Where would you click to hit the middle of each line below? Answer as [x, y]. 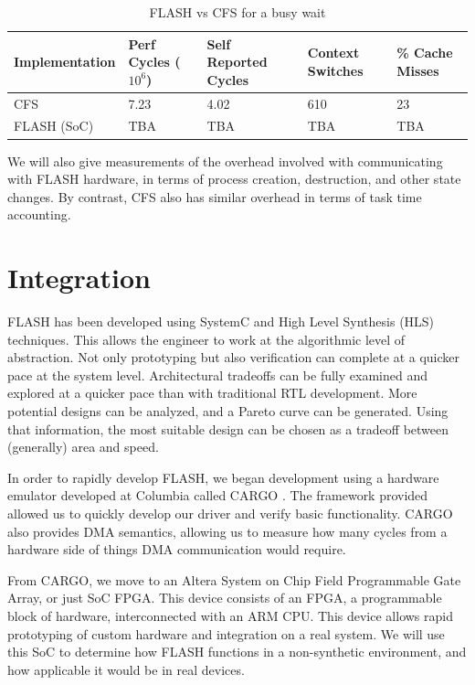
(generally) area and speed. [83, 447]
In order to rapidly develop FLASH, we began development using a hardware [223, 477]
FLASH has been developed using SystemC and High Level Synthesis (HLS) [221, 321]
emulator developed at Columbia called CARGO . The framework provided [218, 495]
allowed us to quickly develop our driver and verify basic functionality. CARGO [230, 513]
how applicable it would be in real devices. [126, 669]
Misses [418, 70]
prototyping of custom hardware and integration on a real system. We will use [226, 633]
